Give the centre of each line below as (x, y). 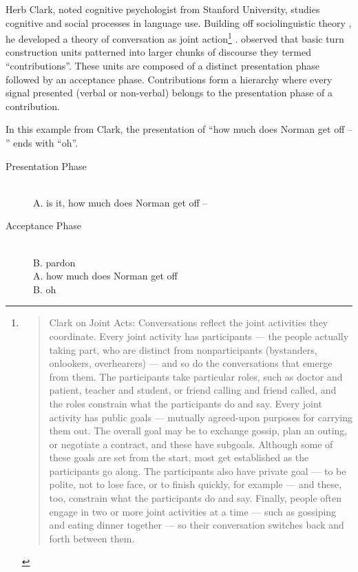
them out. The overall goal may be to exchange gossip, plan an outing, (198, 431)
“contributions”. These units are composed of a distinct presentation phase (163, 66)
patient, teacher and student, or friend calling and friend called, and (193, 390)
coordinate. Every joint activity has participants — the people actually (199, 336)
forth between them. (92, 538)
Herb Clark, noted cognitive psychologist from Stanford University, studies (163, 9)
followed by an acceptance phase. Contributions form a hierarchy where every (169, 79)
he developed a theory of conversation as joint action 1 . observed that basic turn (175, 38)
